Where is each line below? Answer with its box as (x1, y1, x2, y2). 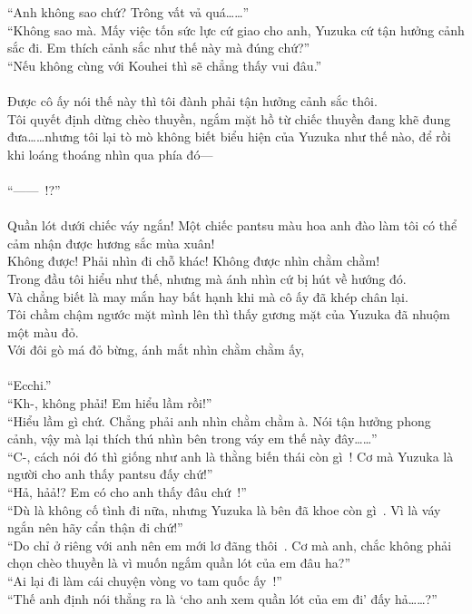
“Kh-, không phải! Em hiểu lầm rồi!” (7, 394, 212, 413)
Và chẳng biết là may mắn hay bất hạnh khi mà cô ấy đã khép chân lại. (7, 287, 408, 306)
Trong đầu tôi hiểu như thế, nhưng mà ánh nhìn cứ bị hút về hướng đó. (7, 268, 407, 288)
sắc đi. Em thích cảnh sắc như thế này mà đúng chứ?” (7, 38, 310, 57)
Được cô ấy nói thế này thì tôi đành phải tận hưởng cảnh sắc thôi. (7, 91, 378, 110)
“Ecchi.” (7, 375, 52, 395)
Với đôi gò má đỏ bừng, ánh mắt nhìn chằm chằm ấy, (7, 340, 305, 359)
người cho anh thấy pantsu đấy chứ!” (7, 464, 213, 483)
